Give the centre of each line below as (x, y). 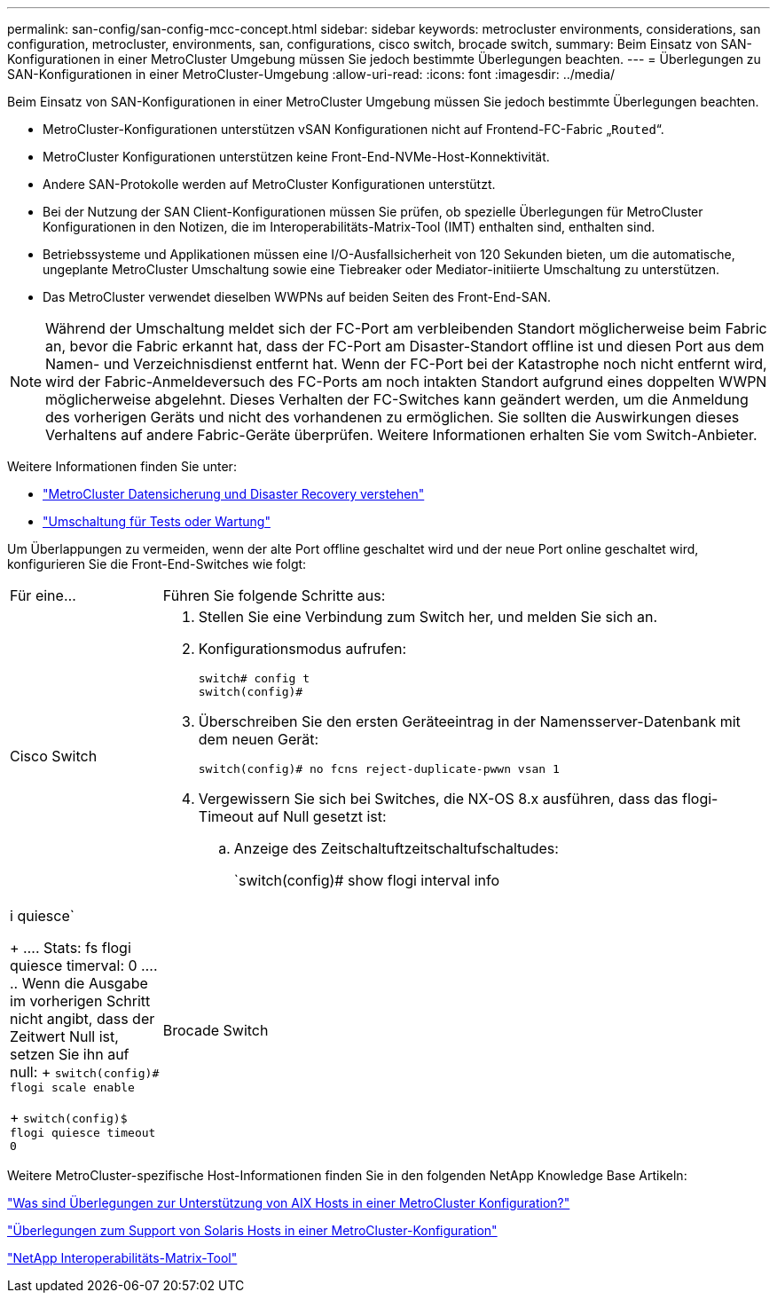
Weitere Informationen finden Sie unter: (122, 466)
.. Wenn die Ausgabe (79, 983)
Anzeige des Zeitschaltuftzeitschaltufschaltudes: (396, 848)
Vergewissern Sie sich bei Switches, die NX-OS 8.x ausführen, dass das (438, 799)
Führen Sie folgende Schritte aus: (274, 595)
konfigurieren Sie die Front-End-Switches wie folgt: (157, 564)
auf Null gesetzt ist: (322, 816)
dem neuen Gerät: (259, 739)
